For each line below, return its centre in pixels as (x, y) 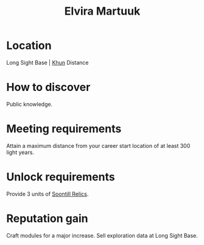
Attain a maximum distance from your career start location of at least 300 (98, 145)
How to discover (48, 87)
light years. (20, 152)
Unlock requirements (61, 177)
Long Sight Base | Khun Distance (47, 62)
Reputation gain (47, 218)
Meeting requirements (64, 129)
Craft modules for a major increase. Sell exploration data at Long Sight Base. (102, 235)
